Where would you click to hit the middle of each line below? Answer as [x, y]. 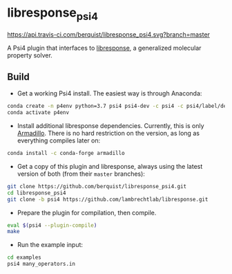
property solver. [30, 55]
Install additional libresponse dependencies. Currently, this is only [111, 126]
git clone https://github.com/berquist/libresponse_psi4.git [97, 186]
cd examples [24, 257]
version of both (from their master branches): [81, 174]
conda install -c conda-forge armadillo [66, 154]
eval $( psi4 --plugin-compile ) [52, 225]
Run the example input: [50, 245]
